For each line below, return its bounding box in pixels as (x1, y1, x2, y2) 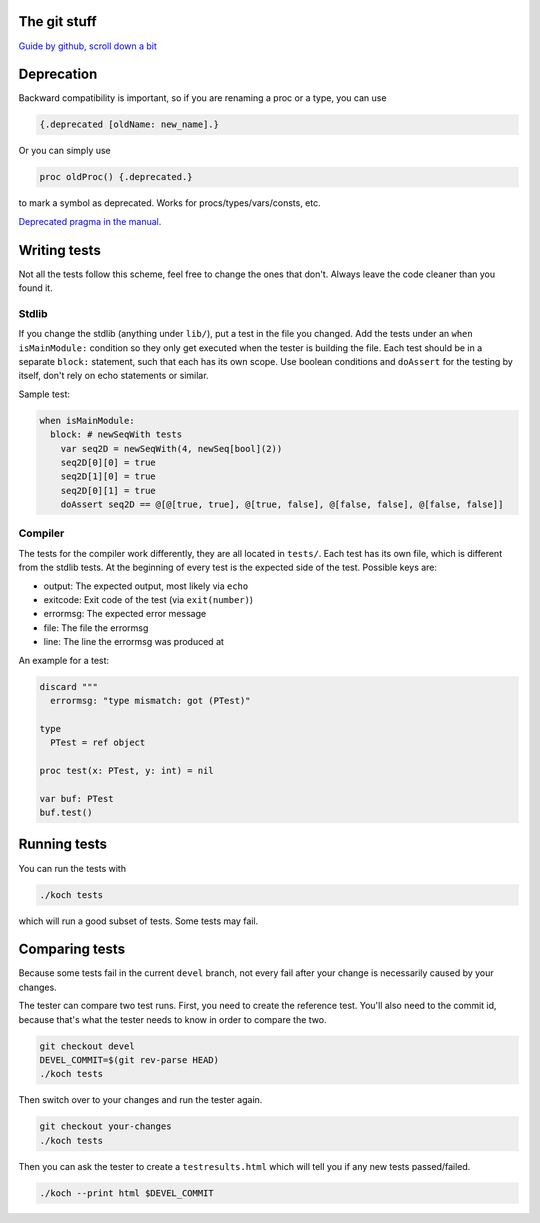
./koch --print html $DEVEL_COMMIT (39, 1187, 214, 1199)
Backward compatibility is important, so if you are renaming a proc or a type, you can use (18, 92, 387, 104)
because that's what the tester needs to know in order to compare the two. (18, 1013, 327, 1025)
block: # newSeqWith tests (50, 429, 183, 440)
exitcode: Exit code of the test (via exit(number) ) (43, 593, 254, 605)
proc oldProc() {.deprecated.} (39, 171, 194, 183)
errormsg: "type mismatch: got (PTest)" (50, 695, 251, 706)
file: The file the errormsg (43, 621, 149, 634)
